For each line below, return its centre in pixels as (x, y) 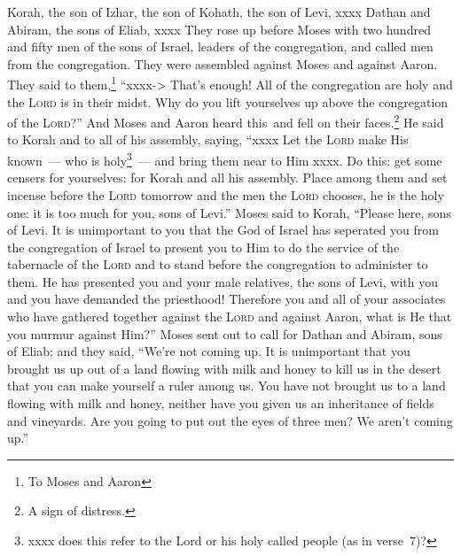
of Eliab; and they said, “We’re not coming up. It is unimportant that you (209, 351)
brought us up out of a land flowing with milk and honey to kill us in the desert (224, 368)
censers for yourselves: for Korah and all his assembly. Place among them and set (227, 178)
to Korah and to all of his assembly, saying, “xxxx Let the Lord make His (208, 139)
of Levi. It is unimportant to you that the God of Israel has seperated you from (223, 230)
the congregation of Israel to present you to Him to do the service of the (203, 247)
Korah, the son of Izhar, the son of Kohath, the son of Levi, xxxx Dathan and (219, 12)
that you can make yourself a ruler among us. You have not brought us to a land (227, 386)
